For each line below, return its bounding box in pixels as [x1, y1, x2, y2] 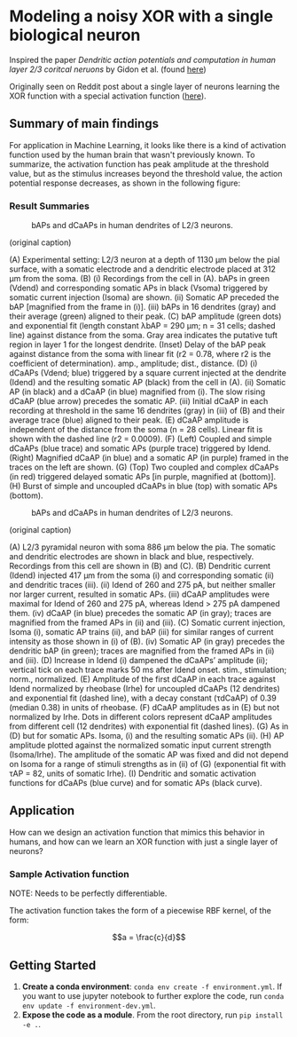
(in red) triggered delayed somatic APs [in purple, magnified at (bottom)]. [9, 471, 277, 482]
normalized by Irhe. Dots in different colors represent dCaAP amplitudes [9, 712, 273, 723]
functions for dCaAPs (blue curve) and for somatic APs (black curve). [9, 778, 263, 788]
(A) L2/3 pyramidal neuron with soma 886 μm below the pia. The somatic [9, 542, 277, 552]
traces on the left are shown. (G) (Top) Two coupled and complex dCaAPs [9, 462, 279, 472]
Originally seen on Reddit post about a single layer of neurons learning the [9, 81, 281, 91]
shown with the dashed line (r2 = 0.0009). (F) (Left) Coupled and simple [9, 433, 272, 445]
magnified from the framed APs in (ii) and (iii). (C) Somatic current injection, [9, 617, 285, 628]
